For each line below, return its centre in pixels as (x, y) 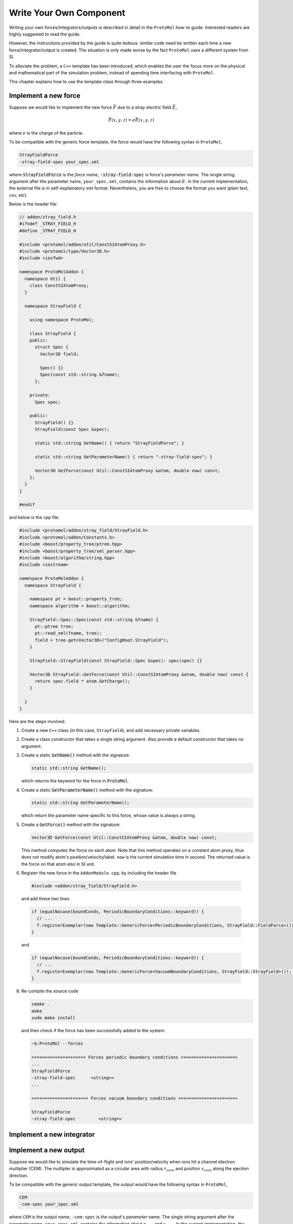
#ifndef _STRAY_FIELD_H (48, 224)
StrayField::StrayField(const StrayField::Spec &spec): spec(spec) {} (116, 660)
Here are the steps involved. (37, 721)
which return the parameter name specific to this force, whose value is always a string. (109, 816)
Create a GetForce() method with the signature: (71, 824)
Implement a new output (47, 1150)
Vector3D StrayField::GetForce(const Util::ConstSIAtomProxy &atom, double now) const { (139, 674)
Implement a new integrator (52, 1134)
